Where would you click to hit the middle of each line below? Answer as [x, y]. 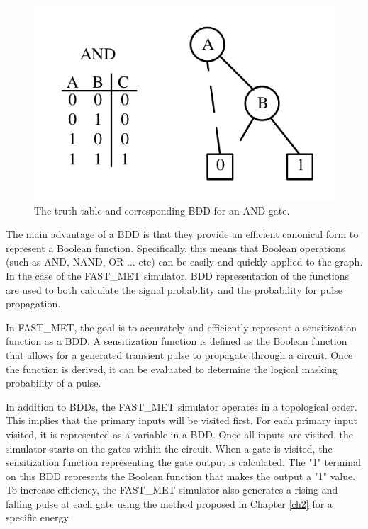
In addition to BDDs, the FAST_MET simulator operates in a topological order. [182, 406]
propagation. [33, 303]
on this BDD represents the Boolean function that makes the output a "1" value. [181, 476]
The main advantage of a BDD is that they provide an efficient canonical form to [182, 234]
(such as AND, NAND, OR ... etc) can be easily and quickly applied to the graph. [184, 262]
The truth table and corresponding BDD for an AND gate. [162, 210]
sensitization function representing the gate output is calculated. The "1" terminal [183, 462]
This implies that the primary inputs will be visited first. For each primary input [182, 420]
